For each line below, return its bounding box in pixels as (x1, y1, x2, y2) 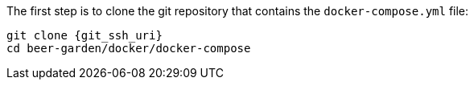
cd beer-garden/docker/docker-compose (6, 42, 251, 55)
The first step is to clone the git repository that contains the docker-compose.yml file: (6, 4, 469, 18)
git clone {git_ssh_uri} (6, 29, 163, 42)
